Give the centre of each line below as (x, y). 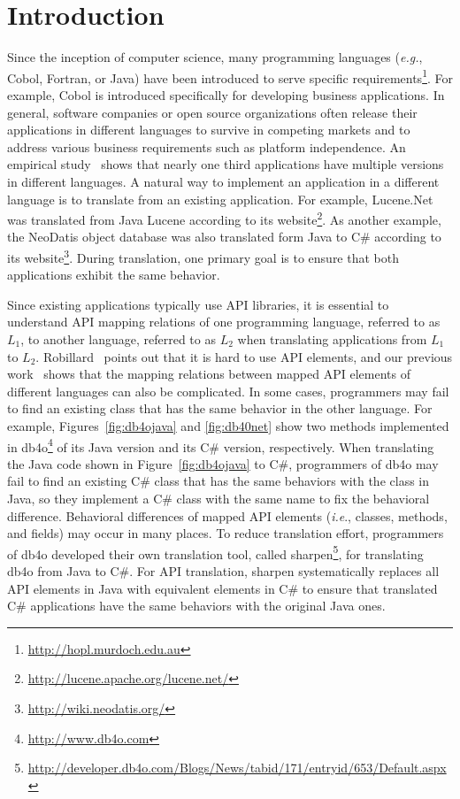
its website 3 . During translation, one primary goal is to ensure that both (203, 256)
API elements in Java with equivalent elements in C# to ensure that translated (222, 588)
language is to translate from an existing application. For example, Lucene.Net (220, 199)
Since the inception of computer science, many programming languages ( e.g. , (215, 57)
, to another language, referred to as (118, 339)
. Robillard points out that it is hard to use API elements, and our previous (244, 356)
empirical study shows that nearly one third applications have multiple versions (226, 164)
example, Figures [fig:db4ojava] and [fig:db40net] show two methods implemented (228, 425)
